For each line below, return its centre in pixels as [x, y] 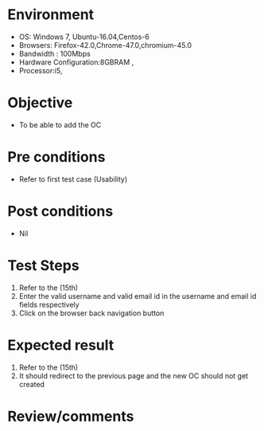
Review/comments [71, 416]
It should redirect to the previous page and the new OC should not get [133, 375]
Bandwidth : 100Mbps [54, 53]
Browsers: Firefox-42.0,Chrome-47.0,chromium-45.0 [105, 45]
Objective [40, 103]
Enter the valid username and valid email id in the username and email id [138, 296]
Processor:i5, [41, 70]
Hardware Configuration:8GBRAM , [76, 62]
